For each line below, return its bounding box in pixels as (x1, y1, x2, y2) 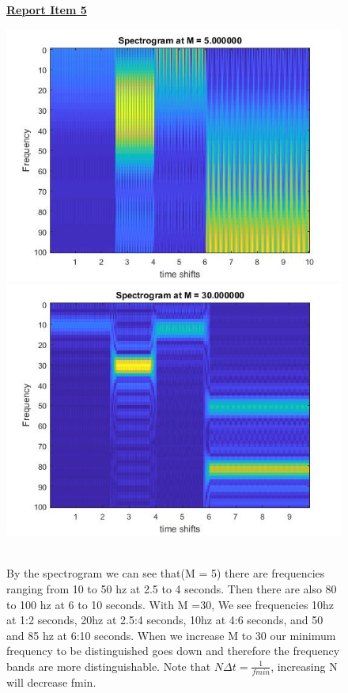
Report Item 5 (6, 2, 87, 17)
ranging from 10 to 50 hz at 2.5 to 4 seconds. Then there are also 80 (6, 580, 337, 596)
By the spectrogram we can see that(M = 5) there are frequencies (6, 565, 325, 581)
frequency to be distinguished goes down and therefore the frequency (6, 642, 340, 659)
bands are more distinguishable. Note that (6, 657, 211, 674)
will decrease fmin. (6, 674, 96, 691)
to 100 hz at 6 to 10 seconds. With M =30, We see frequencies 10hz (6, 596, 335, 612)
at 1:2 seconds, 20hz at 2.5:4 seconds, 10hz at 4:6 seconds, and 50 (6, 612, 323, 628)
